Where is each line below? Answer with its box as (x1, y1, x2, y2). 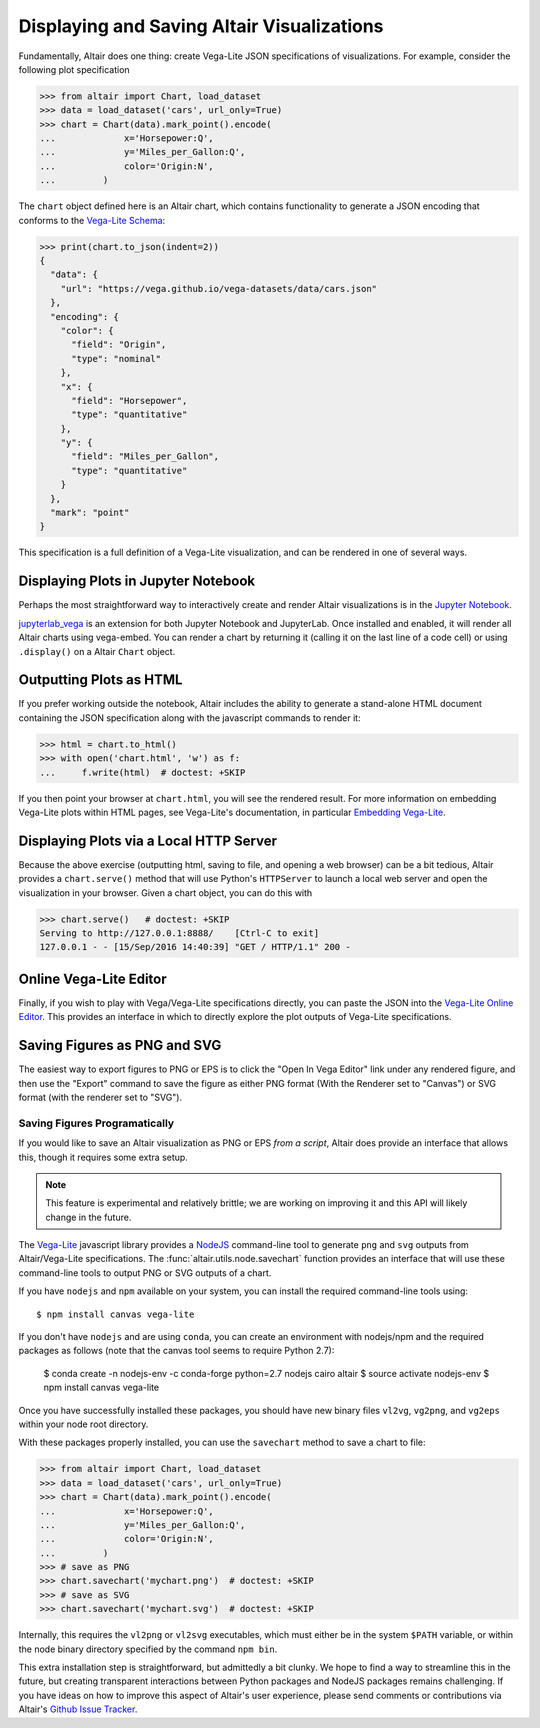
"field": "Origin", (71, 339, 167, 350)
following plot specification (18, 63, 130, 75)
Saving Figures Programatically (18, 1116, 175, 1130)
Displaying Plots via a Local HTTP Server (18, 832, 277, 849)
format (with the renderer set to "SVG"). (18, 1091, 183, 1103)
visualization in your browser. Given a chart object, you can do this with (18, 886, 313, 899)
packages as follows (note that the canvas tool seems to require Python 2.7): (18, 1345, 335, 1357)
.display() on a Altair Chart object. (18, 645, 176, 657)
